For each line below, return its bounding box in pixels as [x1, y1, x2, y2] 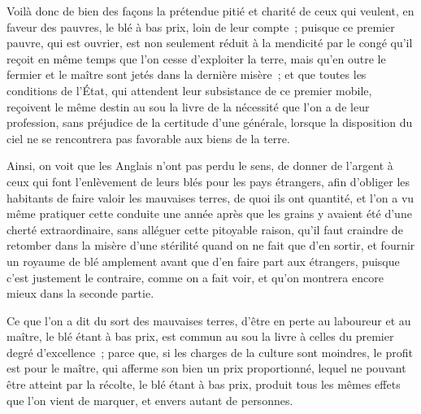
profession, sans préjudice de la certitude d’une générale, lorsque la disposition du [7, 114, 413, 131]
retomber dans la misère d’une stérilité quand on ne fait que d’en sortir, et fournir [7, 237, 415, 254]
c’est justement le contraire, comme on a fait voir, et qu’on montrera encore [7, 268, 384, 285]
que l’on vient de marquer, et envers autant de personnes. [7, 391, 293, 408]
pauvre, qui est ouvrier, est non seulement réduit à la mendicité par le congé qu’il [7, 34, 413, 51]
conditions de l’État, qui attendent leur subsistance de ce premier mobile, [7, 81, 372, 98]
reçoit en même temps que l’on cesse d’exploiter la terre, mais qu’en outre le [7, 50, 386, 67]
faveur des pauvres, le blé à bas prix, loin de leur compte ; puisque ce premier [7, 18, 395, 35]
